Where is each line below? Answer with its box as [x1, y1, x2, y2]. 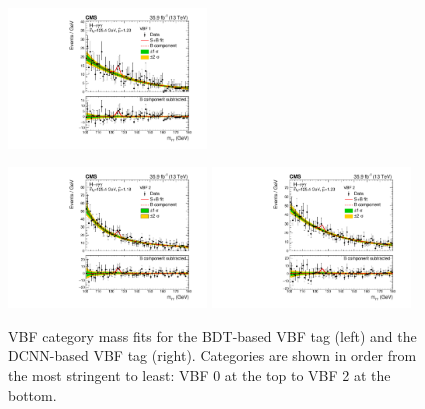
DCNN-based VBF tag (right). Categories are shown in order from [8, 345, 417, 366]
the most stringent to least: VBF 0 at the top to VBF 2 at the [8, 365, 391, 386]
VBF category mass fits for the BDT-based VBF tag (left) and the [8, 325, 417, 346]
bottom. [8, 384, 57, 405]
